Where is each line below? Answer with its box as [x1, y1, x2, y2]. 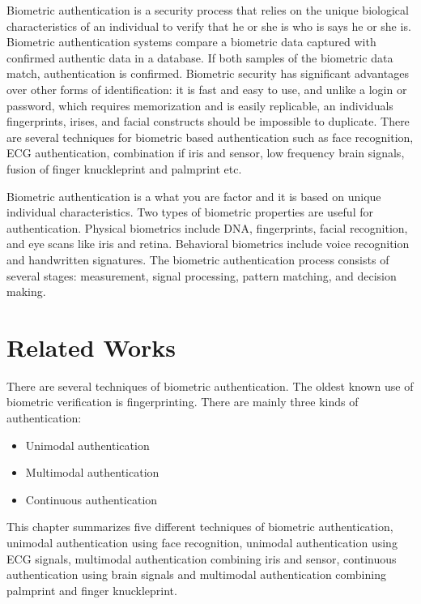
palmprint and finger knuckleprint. [6, 581, 177, 598]
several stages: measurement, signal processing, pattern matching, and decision [6, 267, 397, 284]
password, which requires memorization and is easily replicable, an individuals [6, 96, 393, 114]
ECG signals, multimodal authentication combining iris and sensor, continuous [6, 550, 397, 567]
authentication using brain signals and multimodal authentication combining [6, 566, 386, 583]
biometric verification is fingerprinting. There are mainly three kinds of [6, 393, 359, 410]
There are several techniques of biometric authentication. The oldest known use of [6, 377, 414, 394]
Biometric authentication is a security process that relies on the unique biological [6, 2, 409, 18]
